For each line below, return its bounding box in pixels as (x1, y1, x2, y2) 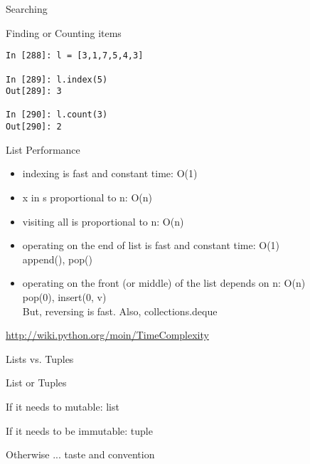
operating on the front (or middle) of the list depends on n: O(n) (22, 275, 306, 290)
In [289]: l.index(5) (6, 74, 108, 85)
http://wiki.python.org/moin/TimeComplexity (6, 327, 209, 342)
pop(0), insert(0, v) (22, 289, 107, 304)
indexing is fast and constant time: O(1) (22, 166, 198, 181)
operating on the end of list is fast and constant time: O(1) (22, 238, 280, 253)
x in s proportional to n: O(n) (22, 189, 152, 204)
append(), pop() (22, 251, 92, 266)
